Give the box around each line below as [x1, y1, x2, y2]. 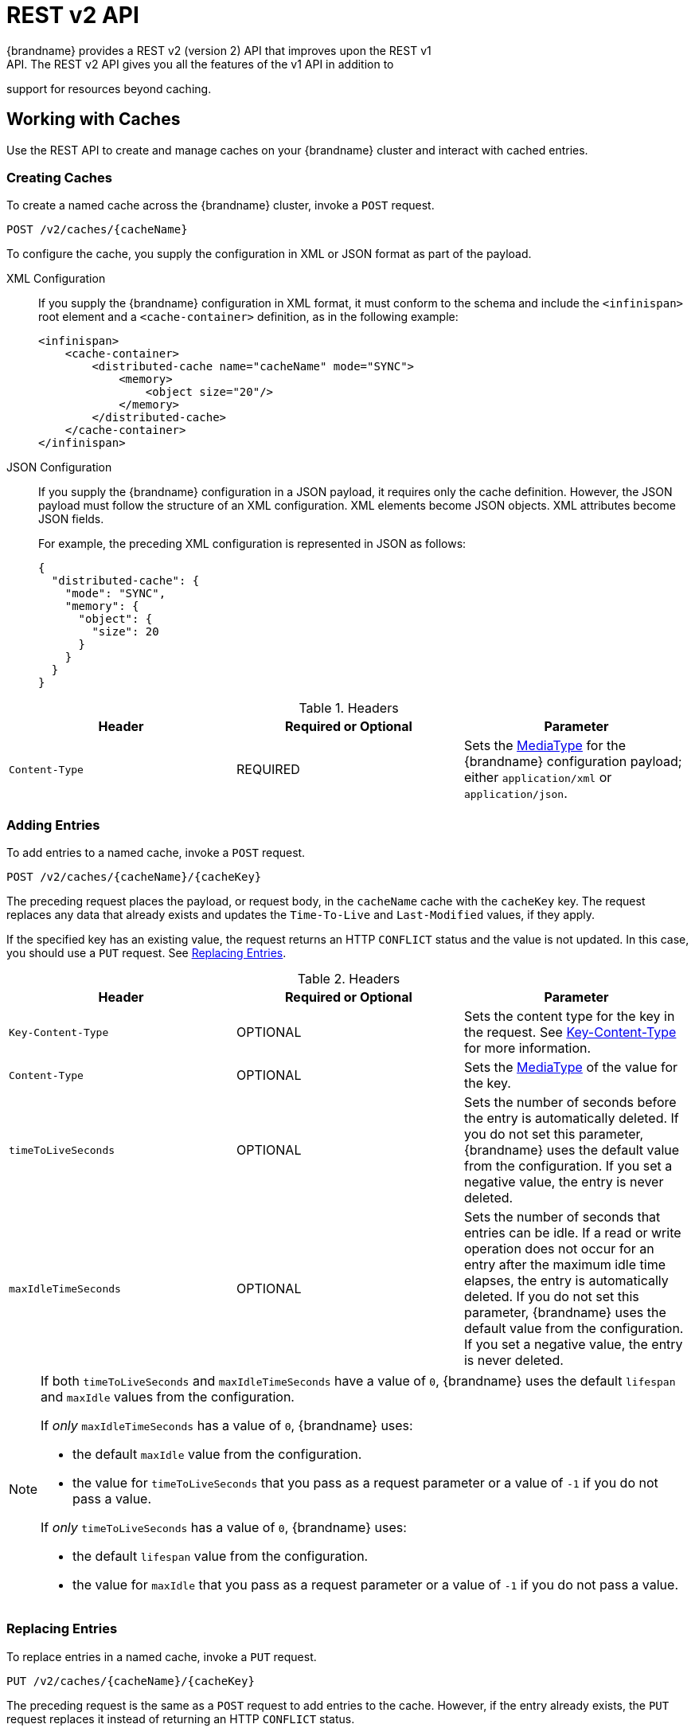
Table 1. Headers [299, 700, 399, 717]
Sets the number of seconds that [463, 1209, 661, 1226]
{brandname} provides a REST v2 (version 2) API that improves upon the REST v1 [6, 43, 431, 57]
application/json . [463, 785, 568, 802]
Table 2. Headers [297, 971, 400, 987]
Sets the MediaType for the [463, 737, 626, 754]
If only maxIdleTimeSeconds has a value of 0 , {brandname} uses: [41, 1417, 413, 1434]
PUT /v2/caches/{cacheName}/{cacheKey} [6, 1674, 255, 1687]
